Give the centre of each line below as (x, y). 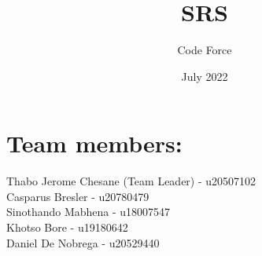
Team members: (94, 143)
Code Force (205, 50)
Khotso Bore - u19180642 (67, 227)
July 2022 (205, 76)
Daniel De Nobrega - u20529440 (83, 242)
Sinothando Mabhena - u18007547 (89, 212)
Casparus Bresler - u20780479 (78, 196)
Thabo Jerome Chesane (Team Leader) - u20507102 (131, 181)
